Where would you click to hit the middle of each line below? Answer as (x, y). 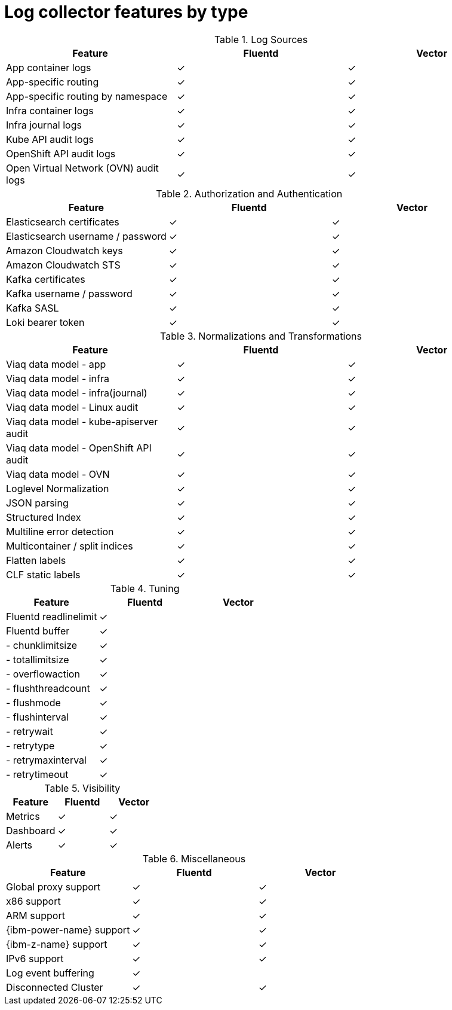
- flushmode (33, 702)
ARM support (36, 915)
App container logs (49, 67)
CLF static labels (43, 574)
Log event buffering (50, 973)
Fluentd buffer (38, 631)
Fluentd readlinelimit (52, 616)
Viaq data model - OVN (58, 474)
